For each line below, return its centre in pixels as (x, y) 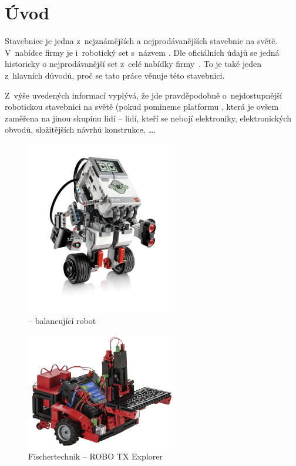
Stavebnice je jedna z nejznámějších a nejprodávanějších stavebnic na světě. (141, 41)
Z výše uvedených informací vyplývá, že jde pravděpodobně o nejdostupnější (144, 95)
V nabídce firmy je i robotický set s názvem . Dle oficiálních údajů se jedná (142, 52)
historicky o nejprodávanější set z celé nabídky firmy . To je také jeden (133, 64)
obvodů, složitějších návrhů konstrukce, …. (80, 129)
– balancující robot (62, 321)
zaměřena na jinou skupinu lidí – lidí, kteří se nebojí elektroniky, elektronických (148, 118)
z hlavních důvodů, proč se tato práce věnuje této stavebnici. (115, 75)
